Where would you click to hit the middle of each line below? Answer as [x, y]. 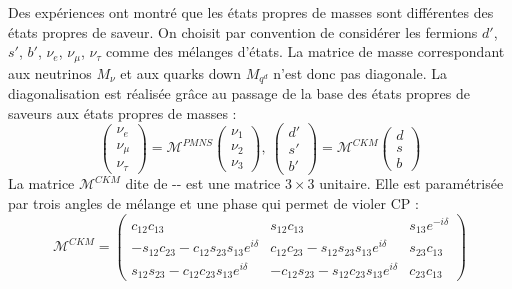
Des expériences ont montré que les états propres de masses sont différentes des [251, 12]
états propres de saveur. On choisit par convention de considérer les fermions [243, 31]
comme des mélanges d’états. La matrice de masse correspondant [305, 51]
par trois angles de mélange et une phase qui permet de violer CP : [213, 203]
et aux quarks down [180, 72]
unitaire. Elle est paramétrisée [411, 183]
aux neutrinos [50, 72]
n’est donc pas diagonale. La [360, 72]
